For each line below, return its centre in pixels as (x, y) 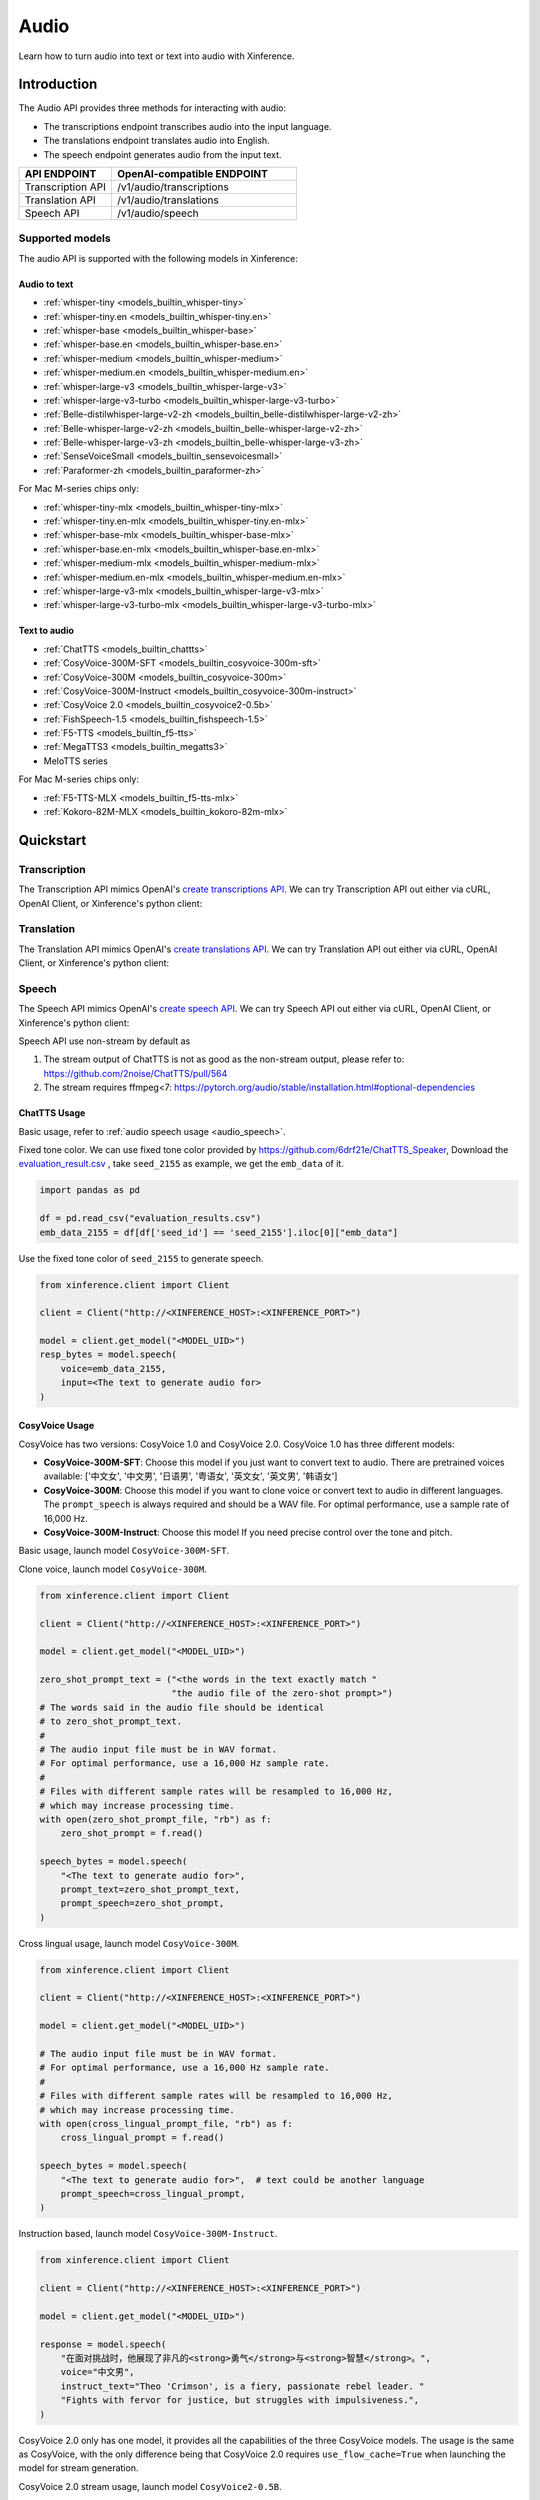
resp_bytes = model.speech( (108, 1354)
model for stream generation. (78, 2468)
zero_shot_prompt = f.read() (132, 1833)
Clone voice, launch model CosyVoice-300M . (112, 1569)
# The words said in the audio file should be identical (182, 1707)
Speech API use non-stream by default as (104, 1041)
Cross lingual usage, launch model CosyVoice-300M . (129, 1943)
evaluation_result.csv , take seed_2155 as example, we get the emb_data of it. (181, 1164)
